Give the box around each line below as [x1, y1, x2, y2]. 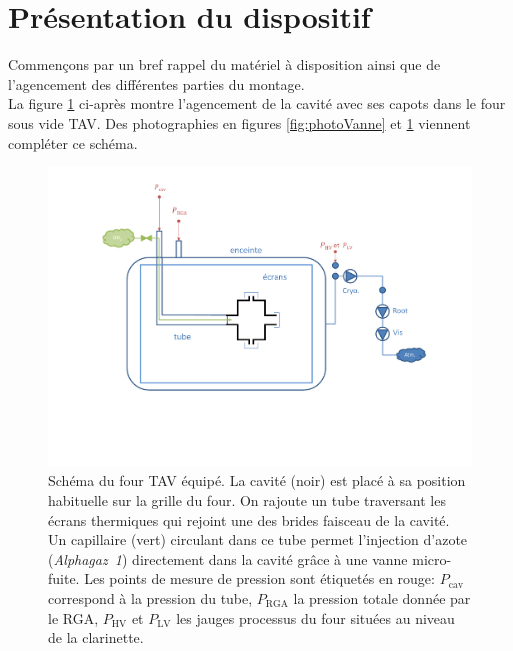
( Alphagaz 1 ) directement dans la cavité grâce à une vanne [48, 548, 408, 569]
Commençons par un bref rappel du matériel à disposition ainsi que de [8, 54, 441, 75]
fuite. [48, 568, 80, 589]
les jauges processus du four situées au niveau [176, 607, 455, 628]
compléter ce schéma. [8, 132, 138, 153]
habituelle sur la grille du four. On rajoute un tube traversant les [48, 489, 446, 510]
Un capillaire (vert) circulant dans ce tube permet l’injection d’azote [48, 529, 468, 550]
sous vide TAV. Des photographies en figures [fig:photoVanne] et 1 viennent [8, 112, 471, 133]
